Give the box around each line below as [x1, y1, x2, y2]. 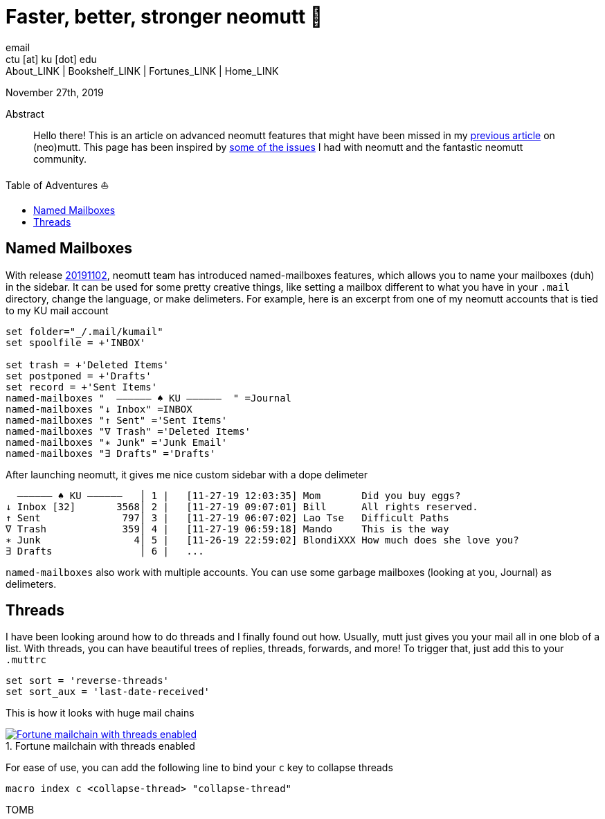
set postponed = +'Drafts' [6, 370, 152, 381]
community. [33, 152, 87, 165]
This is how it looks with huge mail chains [6, 707, 195, 719]
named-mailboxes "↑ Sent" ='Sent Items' [6, 414, 228, 426]
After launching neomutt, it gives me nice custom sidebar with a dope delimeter [6, 468, 368, 480]
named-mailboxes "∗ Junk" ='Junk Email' [6, 436, 228, 448]
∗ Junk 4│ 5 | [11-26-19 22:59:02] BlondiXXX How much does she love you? [6, 534, 519, 546]
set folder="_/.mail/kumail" [6, 325, 163, 337]
